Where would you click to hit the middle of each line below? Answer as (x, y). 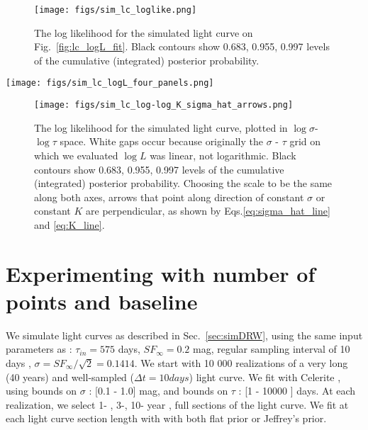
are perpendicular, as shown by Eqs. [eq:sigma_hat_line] (208, 211)
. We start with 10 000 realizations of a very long (241, 363)
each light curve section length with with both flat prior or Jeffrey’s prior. (166, 418)
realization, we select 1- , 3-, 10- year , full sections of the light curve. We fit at (177, 404)
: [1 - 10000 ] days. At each (297, 391)
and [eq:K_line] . (69, 224)
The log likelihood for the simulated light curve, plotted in (161, 127)
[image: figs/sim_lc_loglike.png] (116, 10)
